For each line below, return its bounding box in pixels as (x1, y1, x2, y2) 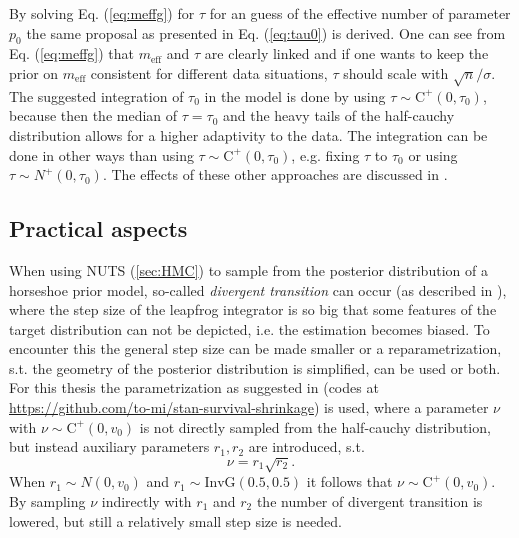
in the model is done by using (204, 85, 386, 106)
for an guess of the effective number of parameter (209, 3, 511, 23)
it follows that (306, 471, 393, 492)
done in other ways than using (9, 144, 194, 165)
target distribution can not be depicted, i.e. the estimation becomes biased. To (9, 318, 490, 339)
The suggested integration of (9, 85, 184, 106)
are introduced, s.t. (248, 436, 365, 457)
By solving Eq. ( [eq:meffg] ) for (9, 3, 195, 23)
